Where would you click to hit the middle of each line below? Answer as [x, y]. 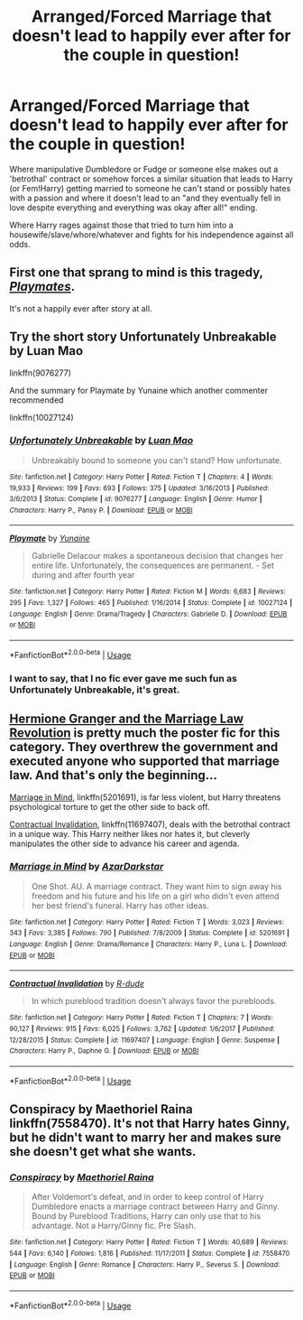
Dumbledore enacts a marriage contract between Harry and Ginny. [155, 1206]
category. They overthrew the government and [144, 747]
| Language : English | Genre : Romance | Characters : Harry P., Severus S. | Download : [145, 1264]
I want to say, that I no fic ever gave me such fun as [123, 678]
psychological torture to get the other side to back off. [110, 806]
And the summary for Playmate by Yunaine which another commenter [139, 390]
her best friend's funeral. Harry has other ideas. [120, 906]
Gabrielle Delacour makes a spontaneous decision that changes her [157, 556]
